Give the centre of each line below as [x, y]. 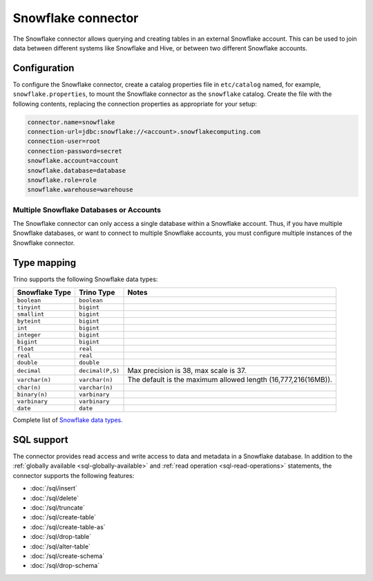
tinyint [29, 307]
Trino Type [97, 292]
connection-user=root [64, 141]
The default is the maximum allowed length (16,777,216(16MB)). [230, 380]
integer [29, 335]
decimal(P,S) [99, 371]
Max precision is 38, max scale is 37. [187, 371]
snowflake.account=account [73, 161]
